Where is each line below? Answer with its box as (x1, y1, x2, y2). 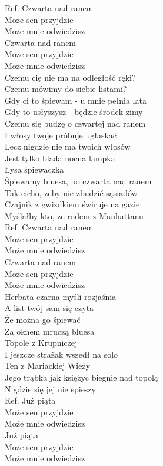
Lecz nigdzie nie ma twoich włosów (5, 140, 131, 153)
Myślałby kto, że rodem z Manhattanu (5, 209, 144, 222)
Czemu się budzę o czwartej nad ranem (5, 117, 146, 129)
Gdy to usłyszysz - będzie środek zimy (5, 105, 143, 118)
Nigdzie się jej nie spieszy (5, 382, 96, 395)
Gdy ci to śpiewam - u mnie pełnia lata (5, 94, 147, 106)
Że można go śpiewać (5, 313, 81, 326)
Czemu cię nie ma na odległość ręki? (5, 71, 136, 83)
